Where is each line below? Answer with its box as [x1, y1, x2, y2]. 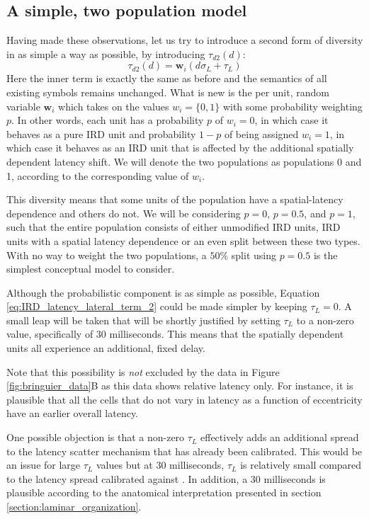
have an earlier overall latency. [6, 406, 139, 421]
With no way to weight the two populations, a [6, 247, 207, 262]
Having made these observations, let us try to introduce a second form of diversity [6, 33, 363, 47]
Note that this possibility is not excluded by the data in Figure [6, 364, 280, 379]
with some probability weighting [222, 98, 363, 113]
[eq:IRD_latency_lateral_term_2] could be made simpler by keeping [6, 299, 307, 314]
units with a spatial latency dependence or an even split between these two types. [6, 233, 361, 248]
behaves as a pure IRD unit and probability [6, 126, 196, 141]
